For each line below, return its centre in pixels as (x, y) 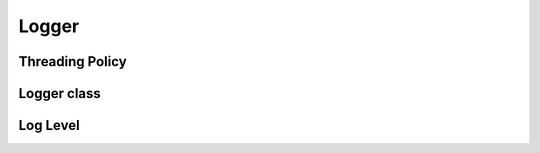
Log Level (49, 125)
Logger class (60, 93)
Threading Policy (72, 61)
